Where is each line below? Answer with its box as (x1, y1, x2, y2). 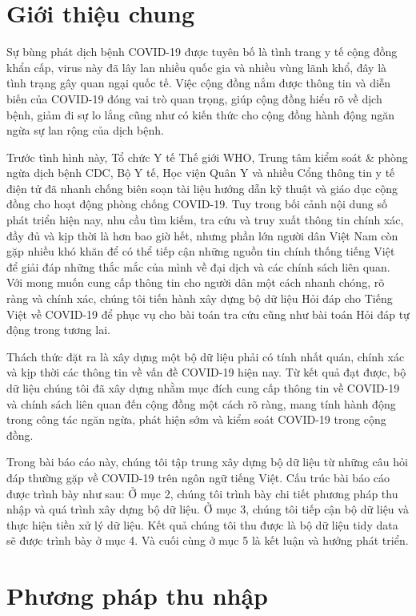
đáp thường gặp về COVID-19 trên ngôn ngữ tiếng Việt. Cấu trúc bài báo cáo (6, 469, 390, 485)
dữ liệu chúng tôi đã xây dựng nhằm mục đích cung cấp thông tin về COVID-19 (6, 380, 400, 396)
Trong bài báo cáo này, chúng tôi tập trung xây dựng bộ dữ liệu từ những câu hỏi (6, 453, 408, 470)
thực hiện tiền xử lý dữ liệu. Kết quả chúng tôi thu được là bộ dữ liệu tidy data (6, 516, 398, 533)
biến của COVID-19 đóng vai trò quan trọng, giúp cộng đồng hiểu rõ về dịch (6, 90, 382, 107)
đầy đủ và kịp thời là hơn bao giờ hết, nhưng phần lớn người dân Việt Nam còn (6, 227, 398, 244)
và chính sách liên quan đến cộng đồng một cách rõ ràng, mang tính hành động (6, 395, 396, 412)
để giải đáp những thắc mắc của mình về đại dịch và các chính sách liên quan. (6, 258, 390, 275)
